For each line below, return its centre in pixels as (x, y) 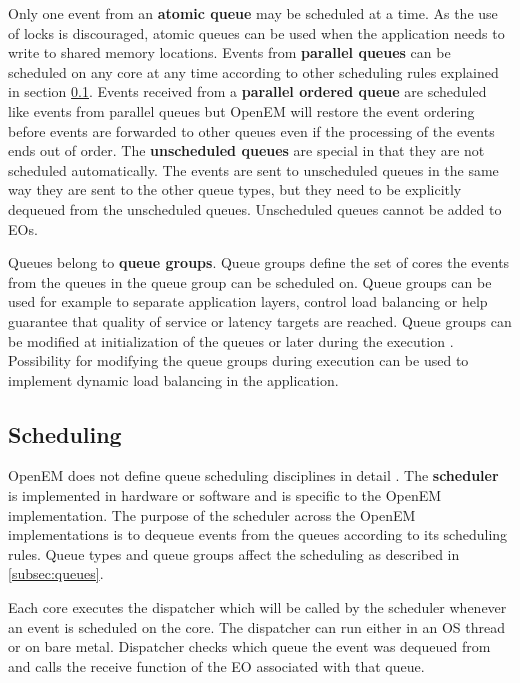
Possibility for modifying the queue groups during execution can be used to (238, 360)
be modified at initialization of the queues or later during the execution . (231, 340)
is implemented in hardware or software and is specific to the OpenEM (225, 495)
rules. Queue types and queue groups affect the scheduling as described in (234, 553)
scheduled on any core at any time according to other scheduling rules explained (253, 71)
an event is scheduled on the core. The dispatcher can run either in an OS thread (257, 626)
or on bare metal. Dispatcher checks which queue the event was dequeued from (249, 646)
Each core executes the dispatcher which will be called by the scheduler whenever (257, 607)
